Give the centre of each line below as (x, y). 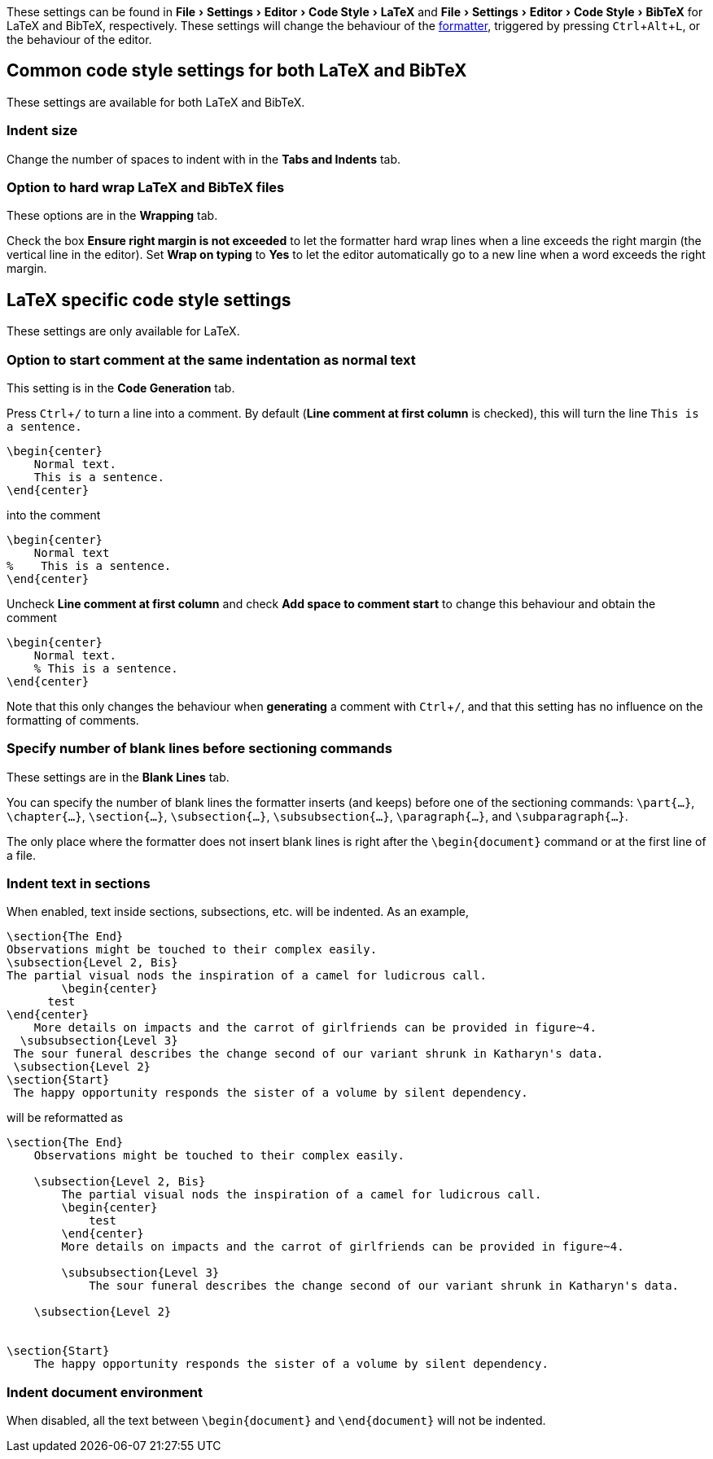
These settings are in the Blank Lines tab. (118, 777)
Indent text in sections (79, 884)
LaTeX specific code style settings (149, 300)
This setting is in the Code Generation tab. (121, 388)
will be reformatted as (65, 1118)
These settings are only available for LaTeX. (123, 331)
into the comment (54, 515)
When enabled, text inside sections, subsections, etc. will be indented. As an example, (238, 912)
